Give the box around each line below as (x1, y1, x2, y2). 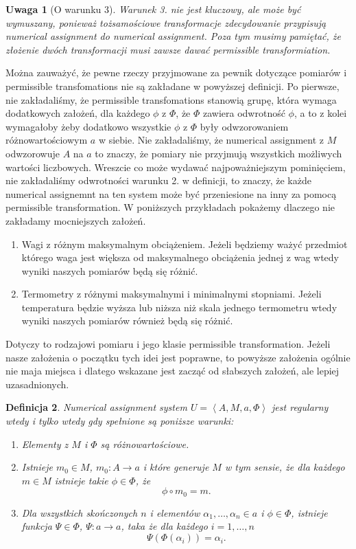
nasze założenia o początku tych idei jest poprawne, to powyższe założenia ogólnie (5, 350, 351, 364)
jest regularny (272, 400, 329, 414)
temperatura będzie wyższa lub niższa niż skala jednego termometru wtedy (21, 300, 337, 314)
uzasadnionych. (5, 377, 69, 391)
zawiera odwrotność (203, 106, 285, 120)
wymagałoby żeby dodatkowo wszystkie (5, 119, 171, 133)
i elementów (150, 505, 200, 519)
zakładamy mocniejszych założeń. (5, 213, 146, 227)
